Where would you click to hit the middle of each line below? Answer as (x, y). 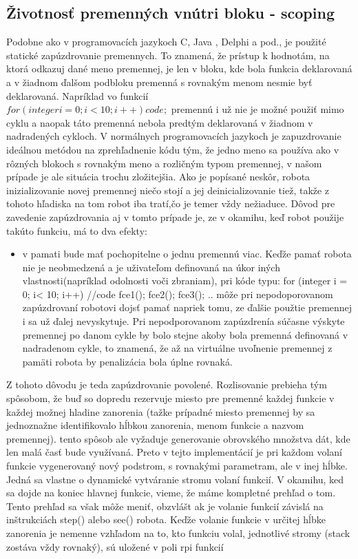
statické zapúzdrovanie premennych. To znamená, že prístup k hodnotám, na (168, 55)
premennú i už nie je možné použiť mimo (257, 109)
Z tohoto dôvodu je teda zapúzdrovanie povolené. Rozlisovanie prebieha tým (167, 384)
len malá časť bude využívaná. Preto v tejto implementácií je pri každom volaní (175, 452)
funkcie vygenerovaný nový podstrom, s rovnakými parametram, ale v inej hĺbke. (177, 466)
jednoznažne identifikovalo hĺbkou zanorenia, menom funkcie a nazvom (155, 425)
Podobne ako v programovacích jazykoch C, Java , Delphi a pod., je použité (166, 42)
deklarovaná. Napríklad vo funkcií (77, 95)
